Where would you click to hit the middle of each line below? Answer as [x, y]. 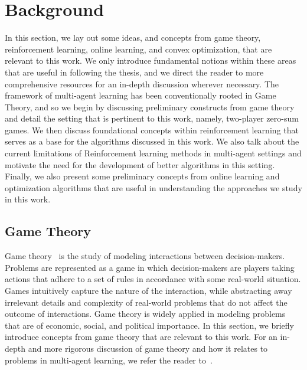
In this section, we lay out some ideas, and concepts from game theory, [133, 37]
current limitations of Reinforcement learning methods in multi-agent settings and [153, 153]
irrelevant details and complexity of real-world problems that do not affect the [146, 302]
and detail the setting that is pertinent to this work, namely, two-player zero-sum [152, 118]
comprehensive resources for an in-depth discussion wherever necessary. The [142, 84]
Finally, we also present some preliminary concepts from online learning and [142, 176]
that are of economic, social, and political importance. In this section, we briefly [149, 325]
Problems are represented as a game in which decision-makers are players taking [150, 267]
